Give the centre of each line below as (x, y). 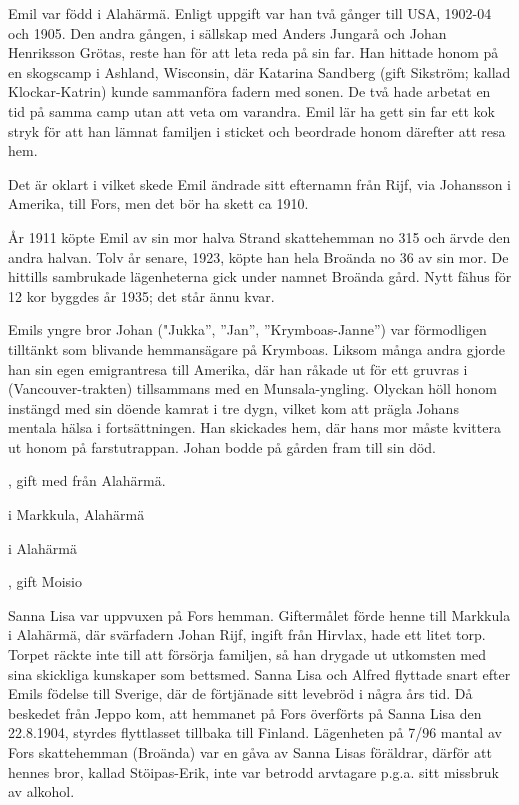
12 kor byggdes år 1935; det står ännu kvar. (141, 295)
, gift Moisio (45, 581)
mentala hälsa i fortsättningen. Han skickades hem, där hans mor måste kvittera (254, 427)
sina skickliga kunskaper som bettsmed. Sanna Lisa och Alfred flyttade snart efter (259, 673)
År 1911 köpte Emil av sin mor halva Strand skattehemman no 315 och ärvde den (259, 236)
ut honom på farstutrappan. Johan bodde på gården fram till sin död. (222, 446)
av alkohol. (41, 791)
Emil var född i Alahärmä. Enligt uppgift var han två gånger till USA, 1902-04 (250, 13)
